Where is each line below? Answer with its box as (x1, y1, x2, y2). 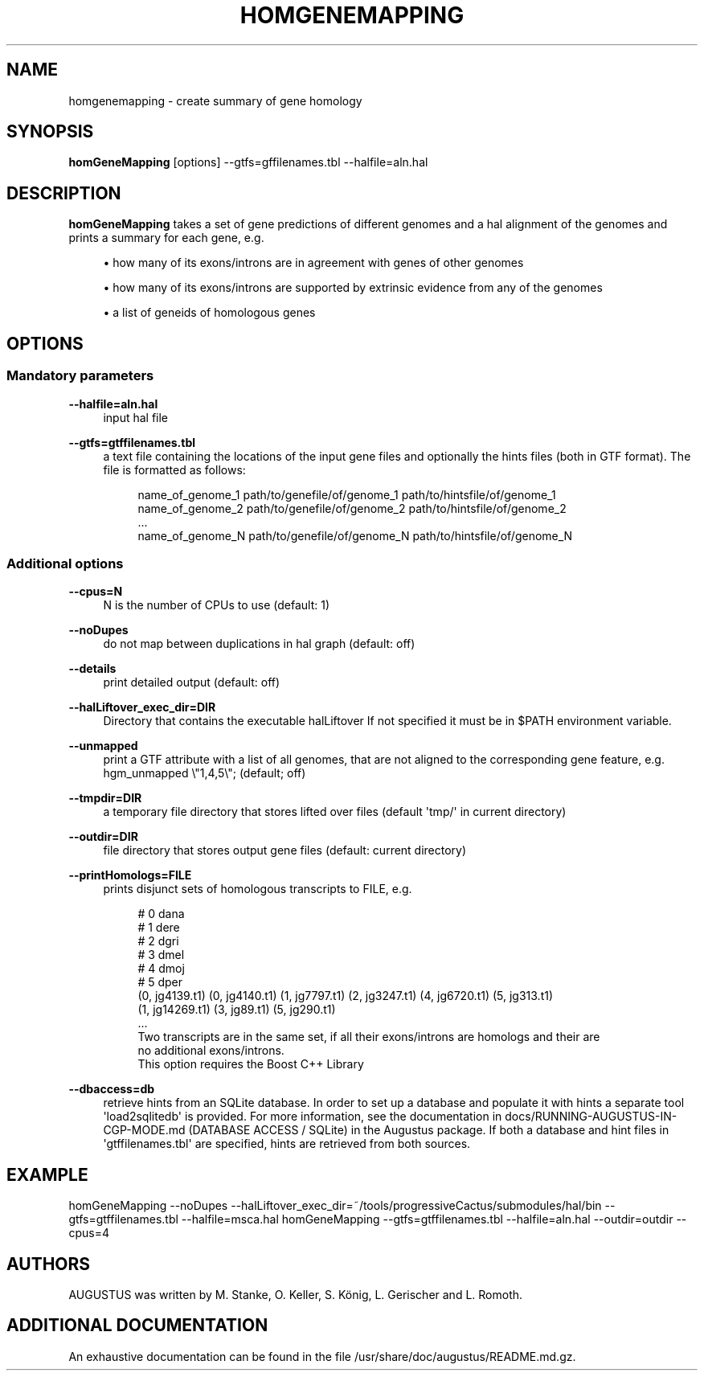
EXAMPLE (6, 1164, 88, 1185)
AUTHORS (6, 1253, 91, 1274)
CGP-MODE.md (103, 1123, 186, 1137)
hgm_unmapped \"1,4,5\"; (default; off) (103, 766, 306, 781)
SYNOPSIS (6, 121, 94, 142)
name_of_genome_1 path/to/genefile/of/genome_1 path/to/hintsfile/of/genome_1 (137, 487, 556, 502)
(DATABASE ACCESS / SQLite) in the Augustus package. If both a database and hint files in (188, 1123, 669, 1137)
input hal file (103, 410, 169, 424)
